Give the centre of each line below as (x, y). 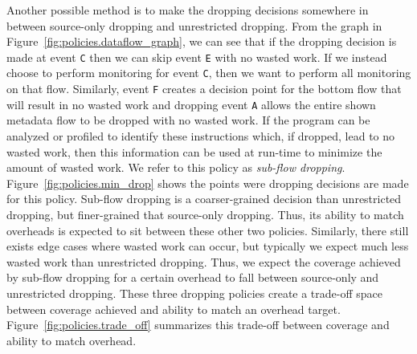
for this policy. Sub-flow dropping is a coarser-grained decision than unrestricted (204, 199)
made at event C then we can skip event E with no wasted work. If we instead (197, 57)
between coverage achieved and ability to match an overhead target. (174, 309)
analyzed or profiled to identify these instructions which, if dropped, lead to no (201, 136)
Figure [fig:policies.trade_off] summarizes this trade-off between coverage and (198, 325)
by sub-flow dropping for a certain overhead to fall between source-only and (193, 277)
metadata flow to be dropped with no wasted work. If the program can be (188, 120)
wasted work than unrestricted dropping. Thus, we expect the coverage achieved (204, 261)
